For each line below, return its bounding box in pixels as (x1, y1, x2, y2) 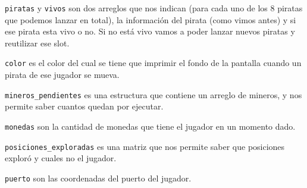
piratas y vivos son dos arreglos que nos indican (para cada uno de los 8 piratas (5, 2, 303, 14)
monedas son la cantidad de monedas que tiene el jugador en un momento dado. (5, 120, 296, 132)
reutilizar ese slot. (5, 36, 70, 49)
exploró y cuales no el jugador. (5, 152, 117, 164)
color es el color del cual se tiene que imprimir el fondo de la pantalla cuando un (5, 57, 302, 69)
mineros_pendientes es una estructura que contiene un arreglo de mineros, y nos (5, 88, 302, 101)
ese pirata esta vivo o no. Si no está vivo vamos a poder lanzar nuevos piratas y (5, 25, 295, 37)
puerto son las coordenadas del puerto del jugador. (5, 171, 192, 184)
